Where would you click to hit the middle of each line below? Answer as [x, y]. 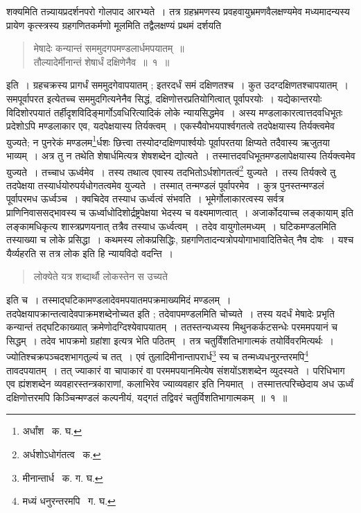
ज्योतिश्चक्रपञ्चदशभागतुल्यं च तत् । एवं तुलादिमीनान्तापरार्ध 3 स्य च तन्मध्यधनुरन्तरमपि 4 [158, 356]
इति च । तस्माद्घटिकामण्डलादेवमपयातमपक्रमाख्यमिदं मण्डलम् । [119, 299]
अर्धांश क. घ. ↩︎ [52, 431]
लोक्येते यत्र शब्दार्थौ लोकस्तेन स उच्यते [100, 276]
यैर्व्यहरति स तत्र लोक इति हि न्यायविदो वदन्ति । [90, 253]
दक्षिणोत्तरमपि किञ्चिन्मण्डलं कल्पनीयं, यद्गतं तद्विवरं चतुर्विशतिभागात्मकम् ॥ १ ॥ [147, 397]
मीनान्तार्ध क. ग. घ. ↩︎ [63, 477]
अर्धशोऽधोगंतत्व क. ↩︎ [62, 454]
